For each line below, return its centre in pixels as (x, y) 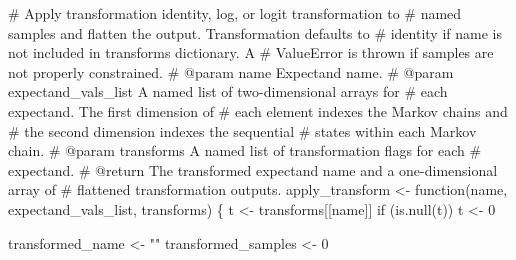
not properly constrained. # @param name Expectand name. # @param (231, 71)
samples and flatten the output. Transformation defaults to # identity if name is (255, 32)
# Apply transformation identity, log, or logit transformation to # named (235, 13)
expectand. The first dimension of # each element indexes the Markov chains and (258, 110)
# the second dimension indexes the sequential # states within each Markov (242, 130)
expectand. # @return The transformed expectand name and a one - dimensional (253, 169)
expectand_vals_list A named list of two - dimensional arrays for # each (228, 91)
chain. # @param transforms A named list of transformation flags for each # (245, 150)
